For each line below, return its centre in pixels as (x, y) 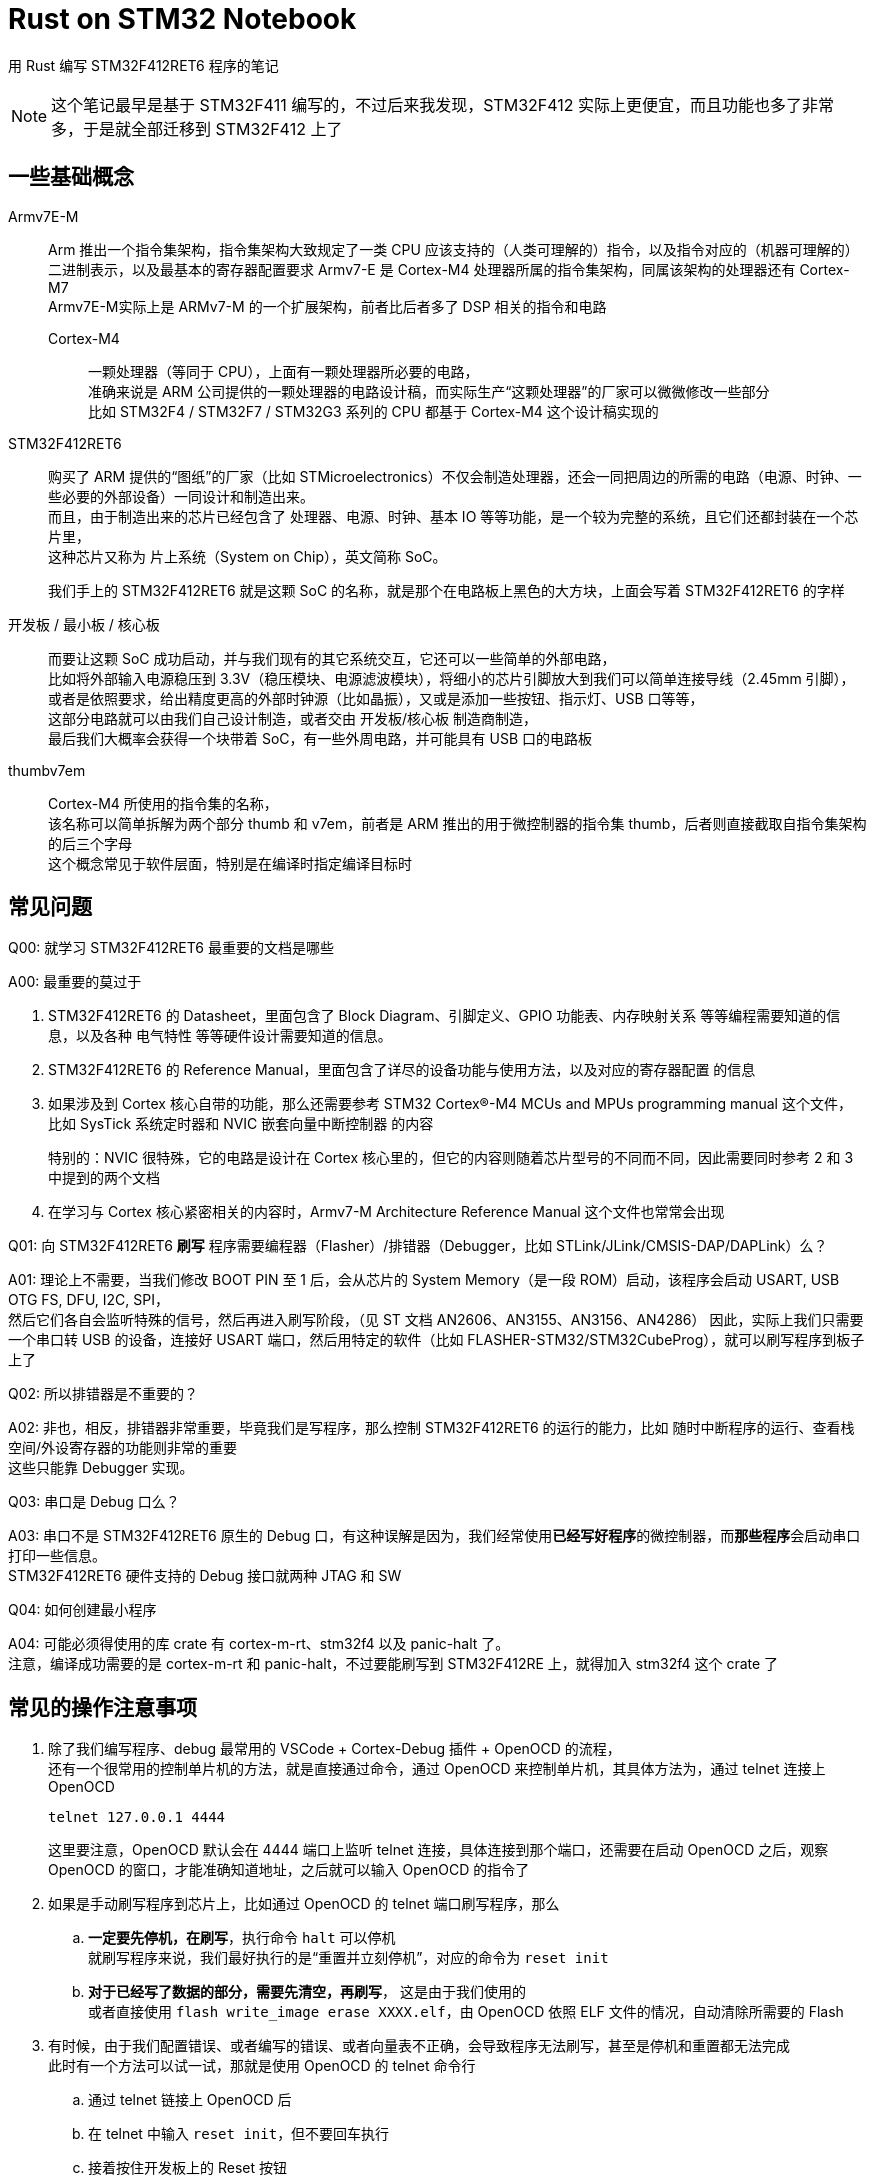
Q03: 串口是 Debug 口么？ (94, 1502)
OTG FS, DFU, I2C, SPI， (88, 1300)
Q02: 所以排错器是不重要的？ (103, 1394)
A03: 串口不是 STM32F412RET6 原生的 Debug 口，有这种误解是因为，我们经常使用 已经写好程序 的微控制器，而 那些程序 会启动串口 (434, 1536)
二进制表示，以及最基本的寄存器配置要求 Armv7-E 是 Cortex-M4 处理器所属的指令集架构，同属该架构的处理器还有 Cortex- (449, 269)
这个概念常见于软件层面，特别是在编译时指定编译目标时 (230, 863)
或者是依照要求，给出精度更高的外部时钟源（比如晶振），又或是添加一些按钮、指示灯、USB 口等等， (376, 698)
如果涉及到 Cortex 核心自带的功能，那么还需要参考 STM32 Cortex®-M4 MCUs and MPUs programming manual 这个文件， (450, 1104)
